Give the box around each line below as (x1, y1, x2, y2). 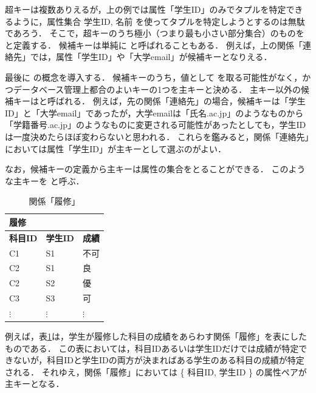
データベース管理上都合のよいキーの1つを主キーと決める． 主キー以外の (13, 82, 301, 95)
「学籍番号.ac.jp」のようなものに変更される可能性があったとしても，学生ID (5, 118, 306, 131)
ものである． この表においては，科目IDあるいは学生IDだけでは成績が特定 (5, 341, 299, 354)
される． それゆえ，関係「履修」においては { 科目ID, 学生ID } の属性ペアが (5, 365, 307, 378)
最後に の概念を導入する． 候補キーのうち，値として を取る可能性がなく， (5, 70, 303, 83)
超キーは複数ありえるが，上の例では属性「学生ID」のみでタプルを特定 (5, 3, 286, 15)
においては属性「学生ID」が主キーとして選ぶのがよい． (5, 142, 226, 155)
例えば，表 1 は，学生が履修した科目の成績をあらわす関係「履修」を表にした (5, 330, 307, 343)
